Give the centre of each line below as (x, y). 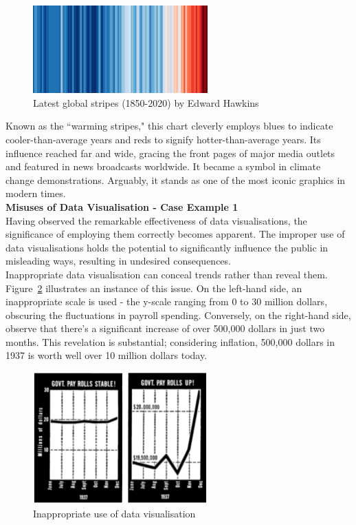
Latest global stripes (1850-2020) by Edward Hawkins (146, 102)
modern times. (36, 193)
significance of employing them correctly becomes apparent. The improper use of (175, 234)
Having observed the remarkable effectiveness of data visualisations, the (156, 220)
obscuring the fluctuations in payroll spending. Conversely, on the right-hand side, (178, 315)
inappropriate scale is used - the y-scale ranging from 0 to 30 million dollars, (167, 301)
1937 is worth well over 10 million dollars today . (107, 355)
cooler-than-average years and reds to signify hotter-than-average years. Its (163, 139)
